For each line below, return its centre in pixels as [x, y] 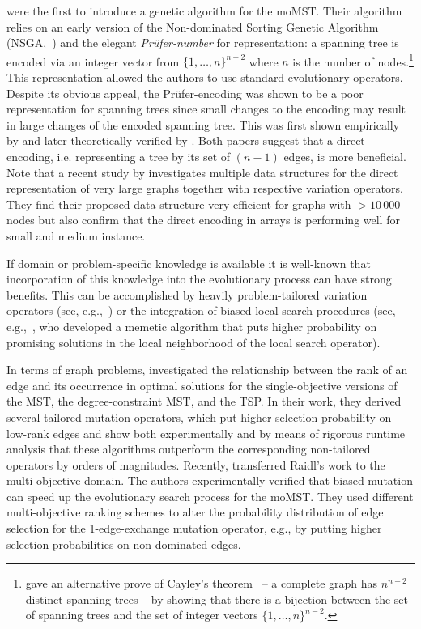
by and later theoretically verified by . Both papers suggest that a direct [186, 140]
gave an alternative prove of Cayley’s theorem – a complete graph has [202, 583]
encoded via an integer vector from [93, 61]
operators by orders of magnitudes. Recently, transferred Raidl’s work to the [196, 464]
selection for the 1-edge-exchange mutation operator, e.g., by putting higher [194, 528]
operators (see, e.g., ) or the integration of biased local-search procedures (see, [201, 310]
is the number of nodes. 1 [353, 60]
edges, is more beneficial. [345, 156]
